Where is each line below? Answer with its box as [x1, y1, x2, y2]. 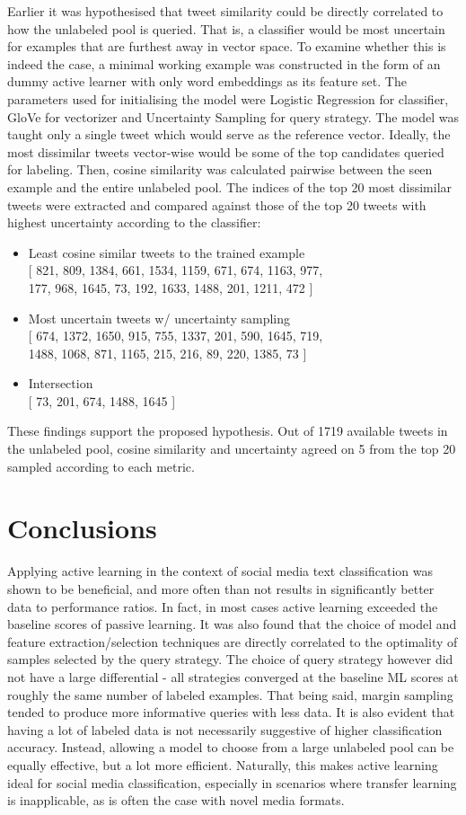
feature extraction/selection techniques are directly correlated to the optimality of [7, 632, 458, 651]
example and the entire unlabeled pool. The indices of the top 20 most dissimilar [7, 177, 453, 196]
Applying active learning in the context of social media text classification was [7, 562, 433, 580]
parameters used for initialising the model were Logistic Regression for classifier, [7, 89, 449, 108]
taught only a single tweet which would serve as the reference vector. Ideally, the [7, 125, 451, 144]
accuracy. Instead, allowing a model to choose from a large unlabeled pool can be [7, 738, 454, 757]
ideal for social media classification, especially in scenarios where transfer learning [7, 773, 457, 792]
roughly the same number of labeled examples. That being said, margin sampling [7, 685, 453, 704]
